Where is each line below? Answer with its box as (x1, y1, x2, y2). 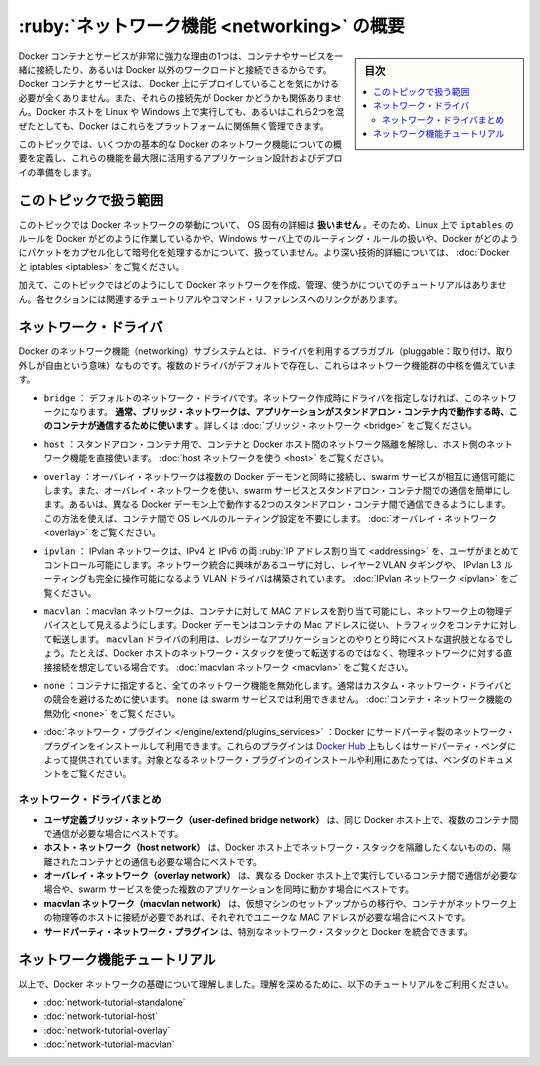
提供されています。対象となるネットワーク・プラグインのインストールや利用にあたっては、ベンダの (68, 753, 479, 765)
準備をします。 (35, 166, 97, 178)
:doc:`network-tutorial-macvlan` (43, 1038, 175, 1050)
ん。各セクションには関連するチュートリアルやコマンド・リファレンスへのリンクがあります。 (18, 293, 404, 305)
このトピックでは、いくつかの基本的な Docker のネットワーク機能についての (18, 138, 334, 150)
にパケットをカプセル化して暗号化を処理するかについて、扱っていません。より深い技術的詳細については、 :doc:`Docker (18, 246, 510, 259)
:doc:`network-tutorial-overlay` (43, 1024, 171, 1036)
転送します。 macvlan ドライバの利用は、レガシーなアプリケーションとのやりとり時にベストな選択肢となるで (51, 633, 505, 645)
